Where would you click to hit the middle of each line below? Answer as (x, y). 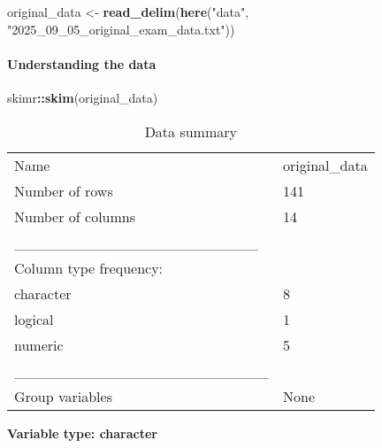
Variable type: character (83, 433)
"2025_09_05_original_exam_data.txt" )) (121, 29)
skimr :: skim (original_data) (83, 97)
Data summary (191, 131)
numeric (39, 344)
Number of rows (64, 190)
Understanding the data (82, 63)
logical (34, 319)
